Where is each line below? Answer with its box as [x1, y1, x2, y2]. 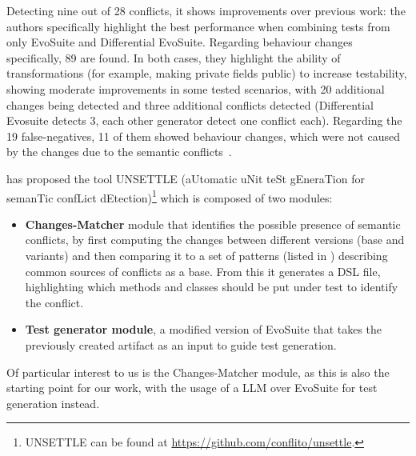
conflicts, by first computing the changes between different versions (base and [25, 231, 405, 248]
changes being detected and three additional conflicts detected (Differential [6, 96, 374, 113]
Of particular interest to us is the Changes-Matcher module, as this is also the [6, 363, 390, 380]
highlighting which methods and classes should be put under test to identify [25, 278, 398, 295]
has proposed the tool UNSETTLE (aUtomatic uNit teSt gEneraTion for [6, 170, 365, 186]
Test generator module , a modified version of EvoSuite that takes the [25, 321, 382, 338]
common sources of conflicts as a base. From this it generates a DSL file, [25, 262, 381, 279]
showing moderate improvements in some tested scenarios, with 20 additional [6, 80, 385, 97]
